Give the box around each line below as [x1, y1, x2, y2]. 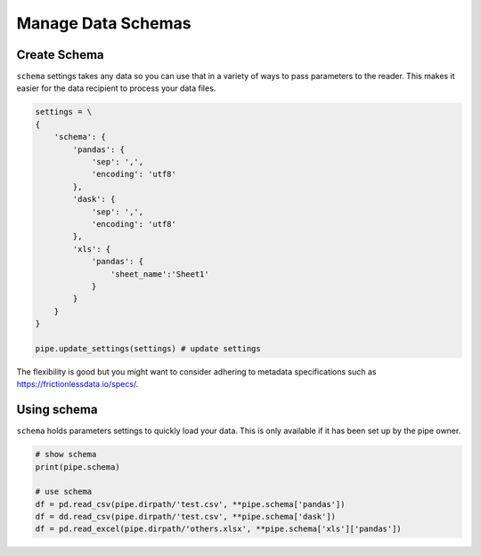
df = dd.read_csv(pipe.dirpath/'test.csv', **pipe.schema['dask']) [35, 512, 337, 522]
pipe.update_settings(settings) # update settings [35, 343, 262, 353]
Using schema [16, 402, 98, 417]
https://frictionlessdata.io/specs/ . [16, 379, 139, 390]
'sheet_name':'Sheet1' [110, 269, 209, 279]
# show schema [35, 449, 97, 460]
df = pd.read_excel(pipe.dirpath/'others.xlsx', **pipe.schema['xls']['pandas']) [35, 524, 403, 534]
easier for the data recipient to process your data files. [16, 83, 216, 93]
